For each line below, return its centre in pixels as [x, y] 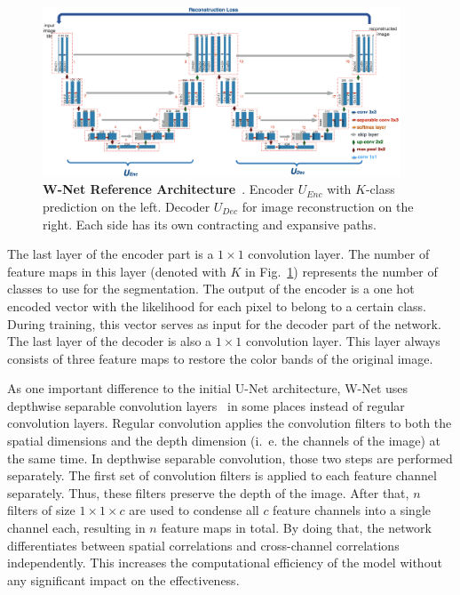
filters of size [41, 510]
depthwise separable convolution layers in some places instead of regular [206, 405]
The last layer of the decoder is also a [110, 341]
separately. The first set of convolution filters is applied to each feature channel [222, 475]
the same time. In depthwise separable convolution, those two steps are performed [230, 458]
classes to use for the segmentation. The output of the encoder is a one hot [211, 289]
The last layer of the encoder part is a [111, 254]
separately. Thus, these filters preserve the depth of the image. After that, [208, 492]
